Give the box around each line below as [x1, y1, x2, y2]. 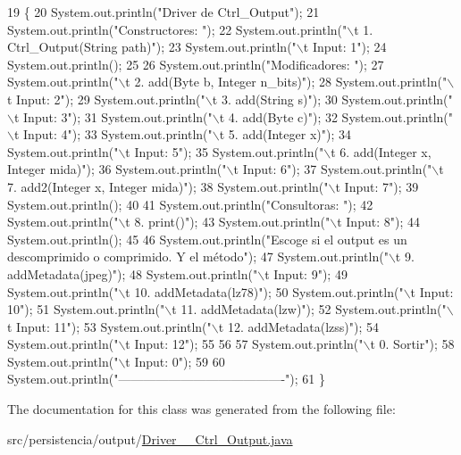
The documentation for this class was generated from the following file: [7, 400, 396, 418]
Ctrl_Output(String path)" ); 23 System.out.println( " [7, 37, 297, 56]
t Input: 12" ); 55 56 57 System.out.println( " [125, 335, 364, 353]
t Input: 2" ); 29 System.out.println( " [7, 89, 205, 108]
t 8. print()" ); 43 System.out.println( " [125, 212, 331, 231]
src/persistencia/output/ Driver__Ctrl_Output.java [7, 429, 293, 448]
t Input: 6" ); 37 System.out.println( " [233, 160, 432, 178]
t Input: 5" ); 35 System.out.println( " [125, 142, 324, 161]
